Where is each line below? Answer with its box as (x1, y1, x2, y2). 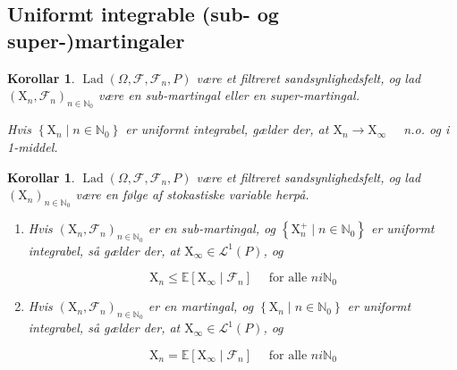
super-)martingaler (7, 26, 185, 54)
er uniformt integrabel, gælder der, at (125, 120, 329, 139)
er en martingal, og (148, 297, 254, 315)
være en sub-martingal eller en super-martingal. (98, 86, 360, 105)
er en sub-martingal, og (148, 219, 275, 238)
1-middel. (7, 137, 58, 156)
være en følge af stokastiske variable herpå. (75, 185, 309, 204)
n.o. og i (403, 120, 450, 139)
